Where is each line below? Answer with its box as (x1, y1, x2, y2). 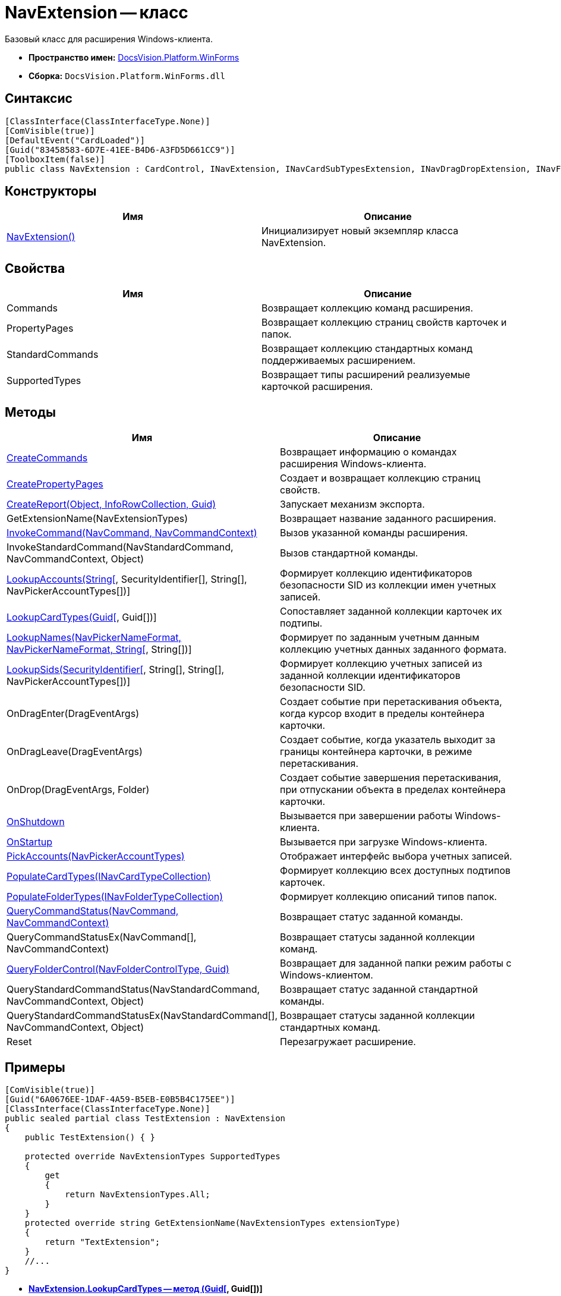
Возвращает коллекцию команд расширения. (261, 302, 474, 314)
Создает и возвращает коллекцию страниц (280, 472, 480, 485)
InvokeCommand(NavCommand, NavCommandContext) (7, 527, 257, 539)
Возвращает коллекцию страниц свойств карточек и (261, 316, 507, 329)
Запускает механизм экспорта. (280, 498, 425, 511)
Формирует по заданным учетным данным (280, 631, 480, 644)
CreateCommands (7, 452, 88, 464)
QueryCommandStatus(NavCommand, (7, 905, 179, 917)
